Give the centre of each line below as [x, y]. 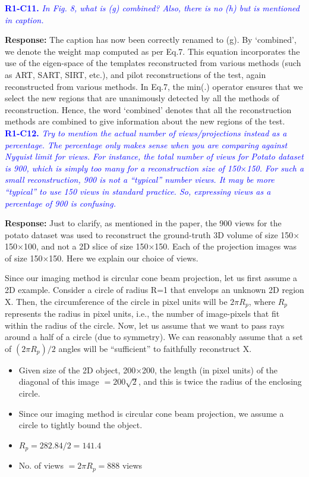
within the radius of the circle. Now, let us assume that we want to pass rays [145, 325]
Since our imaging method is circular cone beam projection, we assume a [151, 413]
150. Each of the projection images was [226, 246]
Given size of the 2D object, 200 [77, 370]
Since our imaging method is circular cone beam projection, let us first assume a [151, 278]
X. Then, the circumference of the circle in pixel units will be [116, 301]
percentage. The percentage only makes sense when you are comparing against [146, 144]
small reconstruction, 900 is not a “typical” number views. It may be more [140, 180]
